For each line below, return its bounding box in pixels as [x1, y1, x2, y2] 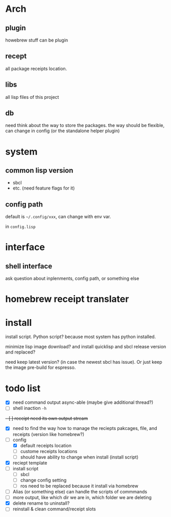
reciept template [12, 460, 47, 466]
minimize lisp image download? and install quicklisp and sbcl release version [5, 344, 166, 350]
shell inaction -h [12, 405, 47, 411]
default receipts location [20, 442, 72, 448]
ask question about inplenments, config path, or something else [5, 275, 139, 282]
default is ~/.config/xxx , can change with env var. [5, 214, 111, 220]
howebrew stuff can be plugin [5, 37, 68, 43]
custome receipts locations [20, 448, 78, 454]
